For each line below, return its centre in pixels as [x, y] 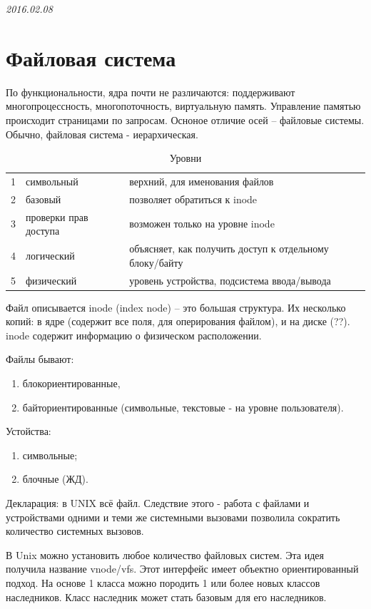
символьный [52, 181]
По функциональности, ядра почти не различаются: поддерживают [151, 92]
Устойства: [29, 431]
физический [51, 280]
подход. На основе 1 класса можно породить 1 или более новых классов [163, 582]
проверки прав [57, 216]
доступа [43, 231]
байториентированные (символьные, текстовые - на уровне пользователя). [183, 407]
